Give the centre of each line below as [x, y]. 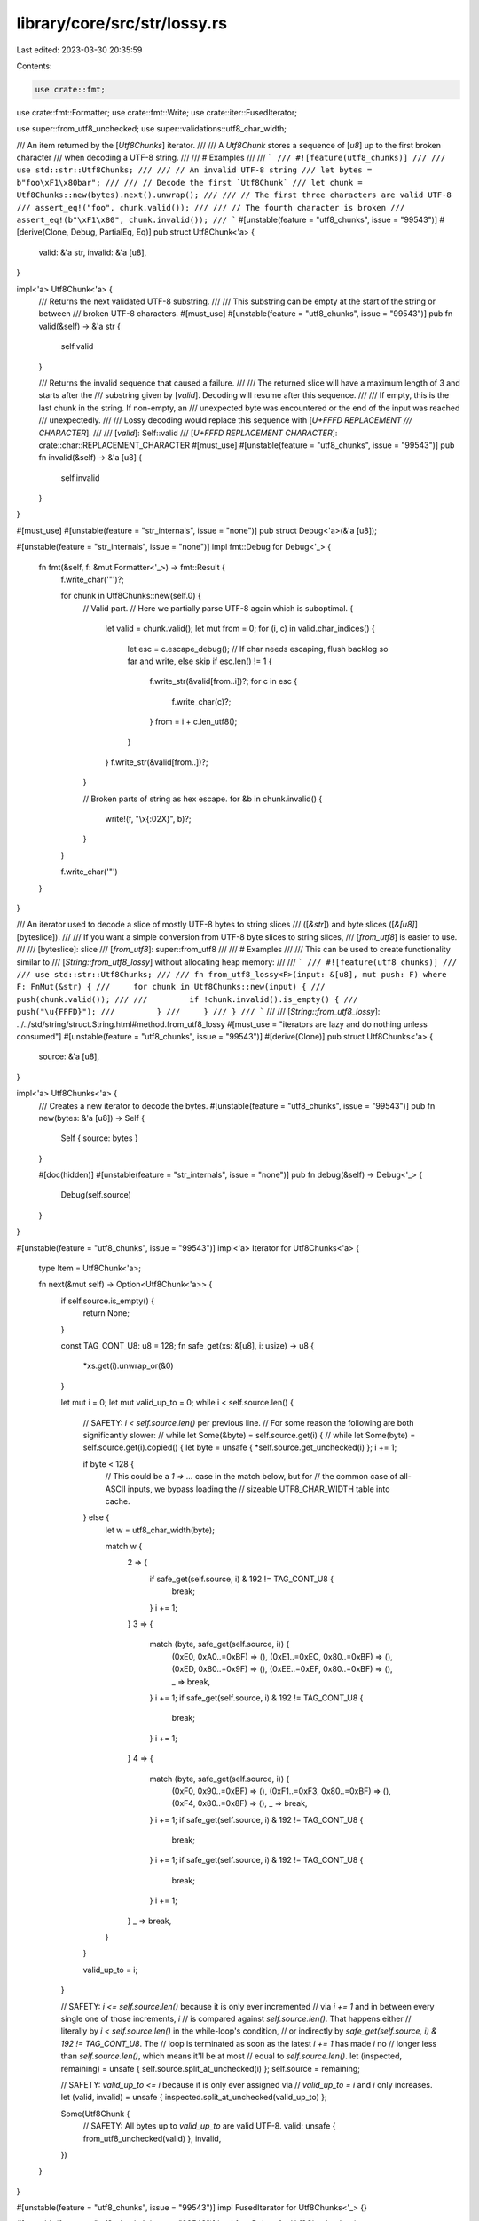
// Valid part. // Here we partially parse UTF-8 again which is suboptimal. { [218, 608]
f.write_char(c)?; [201, 701]
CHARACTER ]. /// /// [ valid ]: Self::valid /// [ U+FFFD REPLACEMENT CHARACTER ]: [188, 433]
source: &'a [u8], [69, 1056]
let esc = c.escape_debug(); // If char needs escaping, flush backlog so [258, 649]
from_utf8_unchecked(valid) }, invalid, [152, 2138]
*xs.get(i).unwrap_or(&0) [128, 1366]
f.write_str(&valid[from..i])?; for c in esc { [223, 681]
